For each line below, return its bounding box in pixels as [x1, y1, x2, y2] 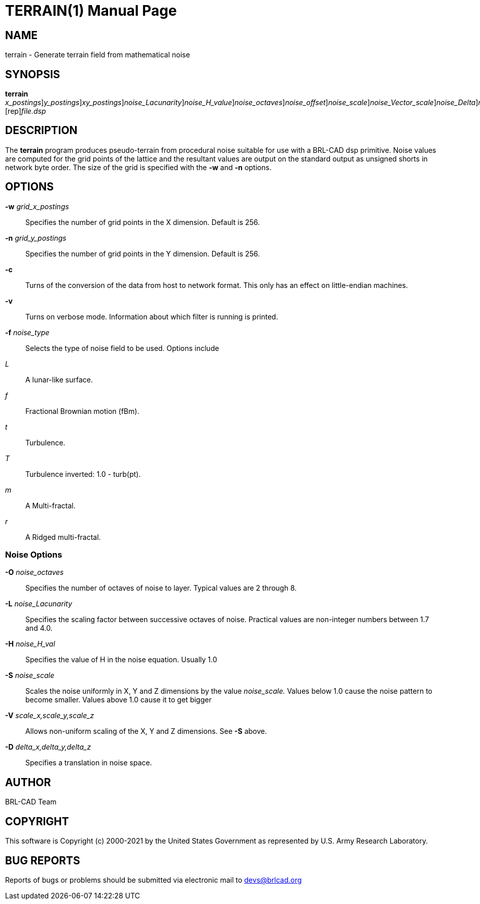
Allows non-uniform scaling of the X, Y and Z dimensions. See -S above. [25, 727, 267, 736]
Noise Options [5, 550, 62, 560]
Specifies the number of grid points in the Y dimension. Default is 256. [25, 249, 260, 258]
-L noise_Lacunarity [5, 599, 72, 608]
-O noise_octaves [5, 568, 64, 577]
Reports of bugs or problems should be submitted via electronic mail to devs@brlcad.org [5, 875, 302, 884]
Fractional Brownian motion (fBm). [25, 406, 140, 415]
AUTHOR [5, 776, 51, 789]
